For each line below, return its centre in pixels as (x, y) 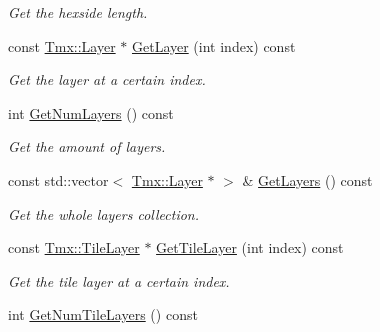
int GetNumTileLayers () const (103, 314)
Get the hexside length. (78, 12)
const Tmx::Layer (62, 45)
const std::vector (58, 179)
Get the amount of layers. (87, 146)
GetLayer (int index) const (213, 45)
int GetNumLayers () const (91, 112)
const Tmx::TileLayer (74, 247)
